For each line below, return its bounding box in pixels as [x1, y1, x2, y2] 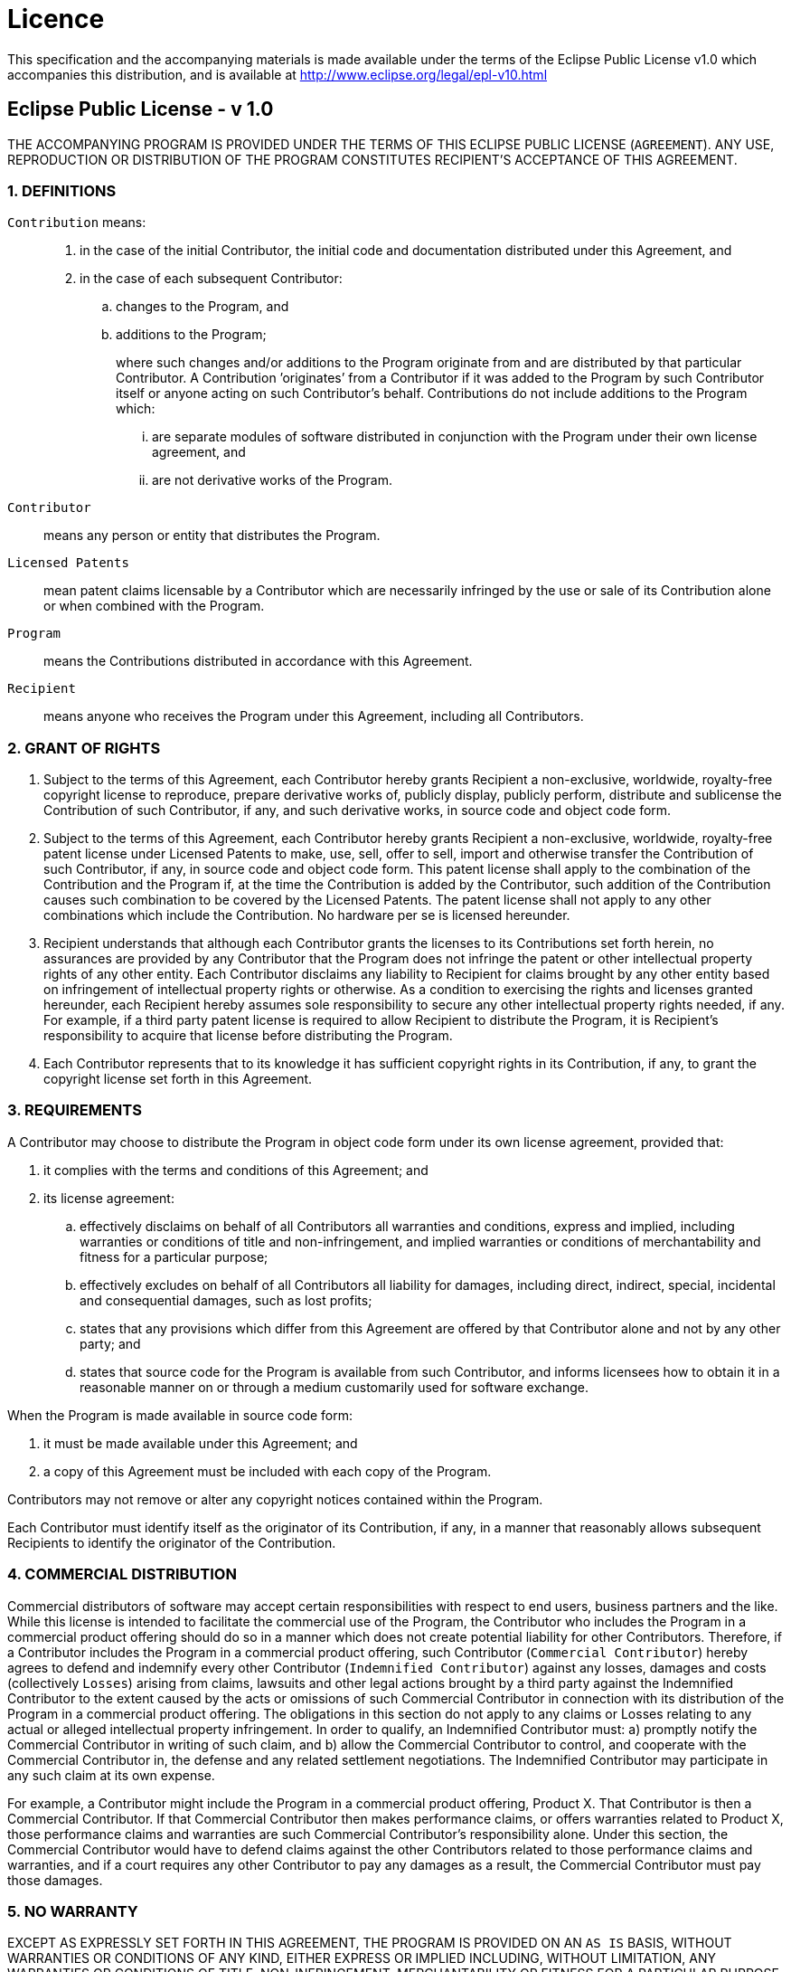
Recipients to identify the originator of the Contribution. [7, 1534, 336, 1550]
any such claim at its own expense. [7, 1767, 215, 1783]
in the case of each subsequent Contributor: [80, 270, 343, 287]
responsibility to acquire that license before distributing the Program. [43, 1028, 453, 1044]
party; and [80, 1335, 141, 1351]
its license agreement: [43, 1190, 174, 1206]
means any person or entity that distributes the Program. [43, 527, 381, 544]
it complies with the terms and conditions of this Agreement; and [43, 1161, 428, 1178]
